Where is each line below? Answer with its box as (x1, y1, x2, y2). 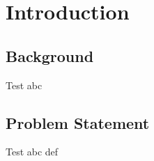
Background (6, 45, 94, 66)
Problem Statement (6, 112, 150, 133)
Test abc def (6, 144, 59, 159)
